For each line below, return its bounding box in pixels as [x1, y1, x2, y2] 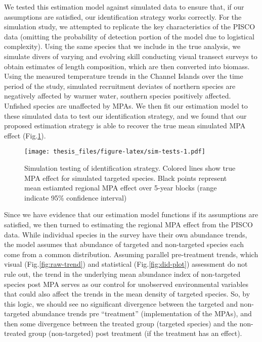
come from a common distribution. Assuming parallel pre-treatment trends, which [4, 249, 258, 259]
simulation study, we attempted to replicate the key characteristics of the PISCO [4, 21, 255, 32]
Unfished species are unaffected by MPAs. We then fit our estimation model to [4, 100, 248, 111]
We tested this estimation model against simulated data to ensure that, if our [4, 2, 244, 12]
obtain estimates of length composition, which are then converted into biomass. [4, 61, 250, 71]
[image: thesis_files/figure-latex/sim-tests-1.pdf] [24, 148, 205, 156]
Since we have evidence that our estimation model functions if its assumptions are [4, 209, 258, 220]
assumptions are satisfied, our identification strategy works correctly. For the [4, 11, 242, 22]
